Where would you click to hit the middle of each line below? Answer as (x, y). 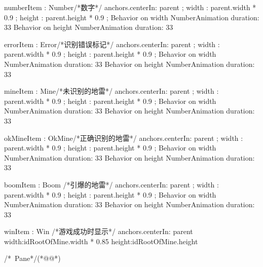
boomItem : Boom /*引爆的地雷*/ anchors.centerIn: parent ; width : (111, 184)
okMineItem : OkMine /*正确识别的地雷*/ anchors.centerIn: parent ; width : (124, 138)
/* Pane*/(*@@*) (32, 258)
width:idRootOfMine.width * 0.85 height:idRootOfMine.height (101, 241)
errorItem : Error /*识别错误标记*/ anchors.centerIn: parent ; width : (112, 44)
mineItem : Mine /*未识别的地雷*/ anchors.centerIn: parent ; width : (111, 91)
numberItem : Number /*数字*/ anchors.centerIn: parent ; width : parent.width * (130, 7)
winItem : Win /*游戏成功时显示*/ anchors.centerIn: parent (99, 231)
